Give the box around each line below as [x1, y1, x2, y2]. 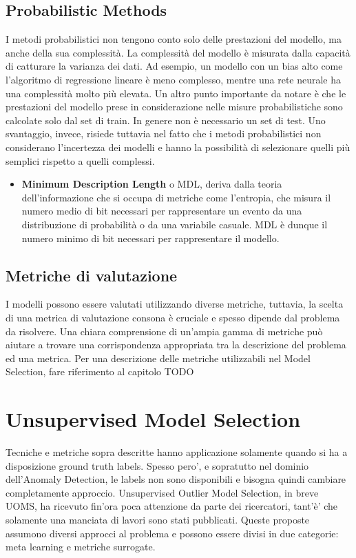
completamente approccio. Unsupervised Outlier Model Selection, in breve [6, 485, 319, 499]
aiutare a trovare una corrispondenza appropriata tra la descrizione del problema [6, 337, 346, 352]
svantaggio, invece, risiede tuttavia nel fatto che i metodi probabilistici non [6, 126, 322, 141]
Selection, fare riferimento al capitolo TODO [6, 364, 194, 379]
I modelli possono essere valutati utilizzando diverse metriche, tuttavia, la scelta [6, 297, 344, 311]
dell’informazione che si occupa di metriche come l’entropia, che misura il [21, 190, 331, 204]
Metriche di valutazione [6, 264, 178, 286]
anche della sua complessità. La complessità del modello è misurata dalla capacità [6, 45, 350, 59]
